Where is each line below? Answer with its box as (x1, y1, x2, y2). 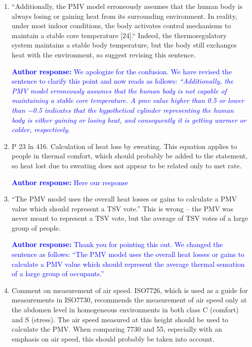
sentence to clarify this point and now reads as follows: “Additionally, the (11, 76, 234, 86)
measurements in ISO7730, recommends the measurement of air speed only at (11, 295, 247, 305)
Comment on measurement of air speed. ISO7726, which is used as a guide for (11, 285, 248, 295)
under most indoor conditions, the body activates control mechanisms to (11, 20, 231, 31)
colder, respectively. (11, 124, 70, 135)
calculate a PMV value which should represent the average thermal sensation (11, 258, 245, 269)
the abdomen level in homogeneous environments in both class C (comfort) (11, 304, 239, 315)
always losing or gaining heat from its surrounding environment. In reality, (11, 10, 237, 21)
